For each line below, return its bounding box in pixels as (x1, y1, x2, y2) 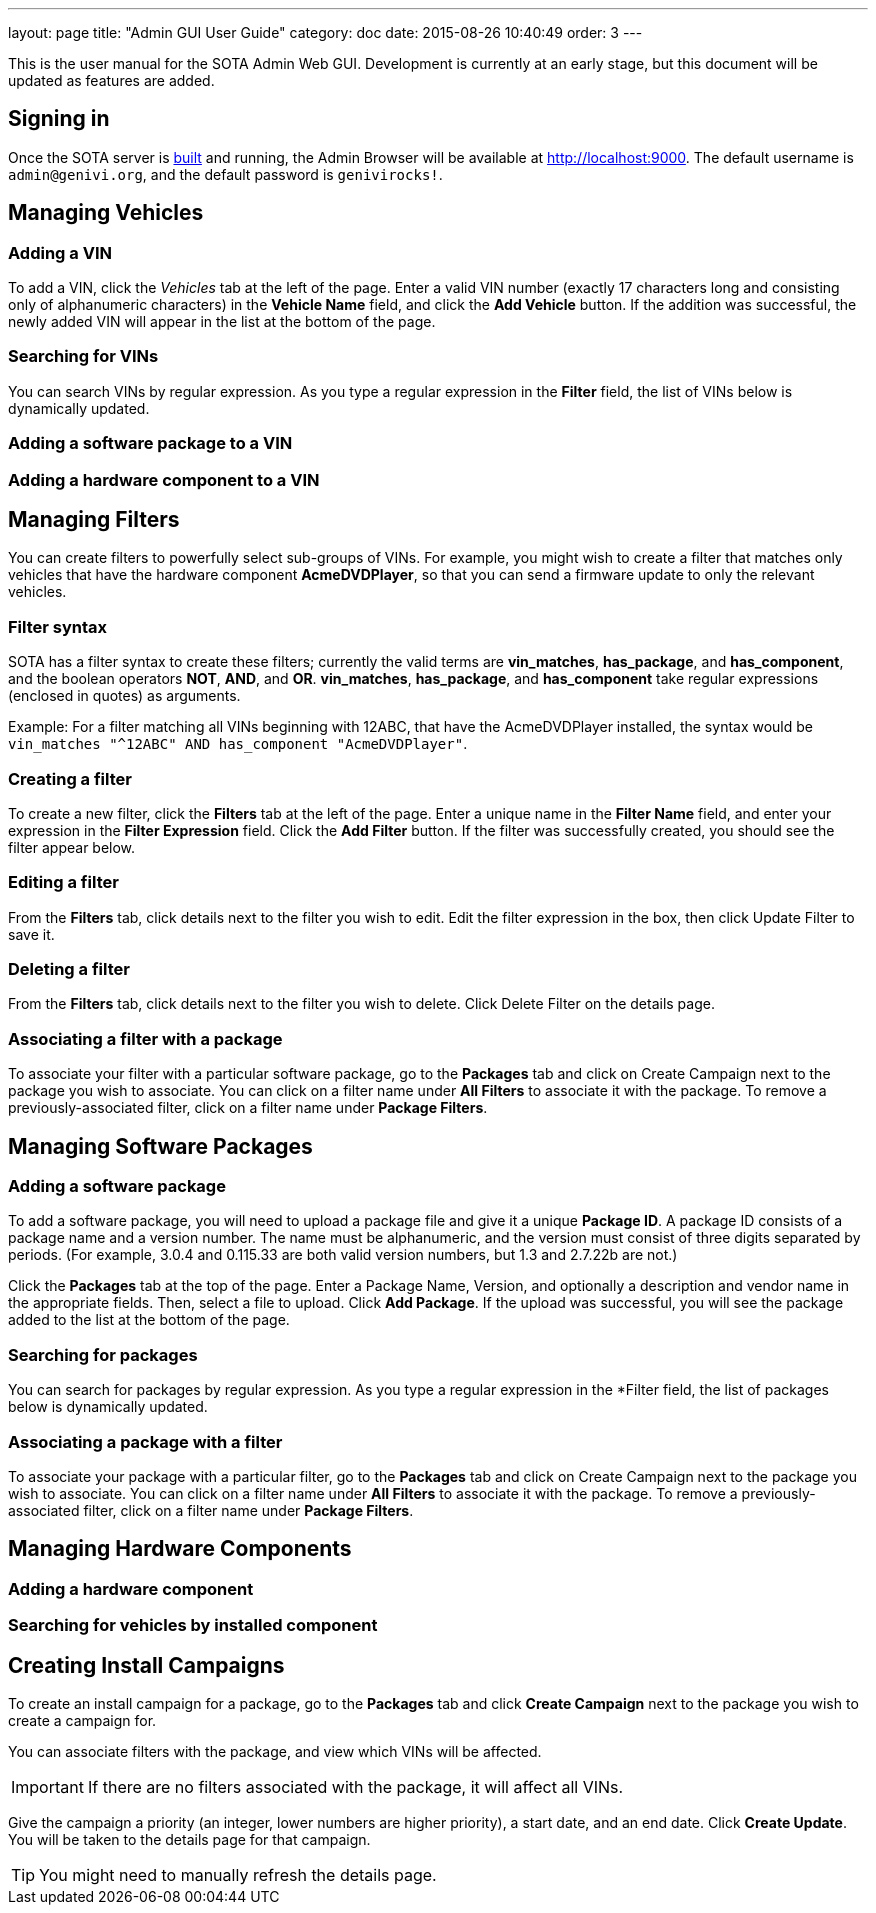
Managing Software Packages (8, 1133, 313, 1159)
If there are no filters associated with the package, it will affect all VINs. (87, 1776, 624, 1797)
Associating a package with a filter (8, 1431, 283, 1452)
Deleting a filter (8, 959, 130, 980)
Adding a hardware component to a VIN (8, 469, 320, 490)
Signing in (8, 106, 110, 132)
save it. (8, 925, 55, 943)
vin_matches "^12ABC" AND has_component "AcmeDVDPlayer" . (8, 735, 468, 753)
